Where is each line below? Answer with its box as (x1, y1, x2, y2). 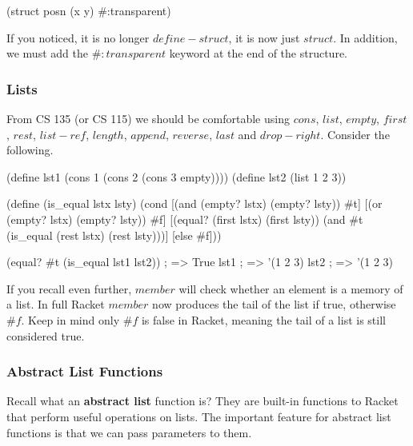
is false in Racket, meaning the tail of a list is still (141, 311, 386, 328)
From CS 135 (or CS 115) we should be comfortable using (6, 110, 290, 126)
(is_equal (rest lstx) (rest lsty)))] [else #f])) (6, 226, 222, 243)
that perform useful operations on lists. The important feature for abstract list (6, 408, 391, 424)
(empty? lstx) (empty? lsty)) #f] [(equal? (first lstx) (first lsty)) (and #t (6, 210, 363, 227)
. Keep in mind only (21, 311, 120, 328)
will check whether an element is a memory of (178, 280, 403, 297)
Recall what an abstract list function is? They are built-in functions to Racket (6, 392, 399, 409)
